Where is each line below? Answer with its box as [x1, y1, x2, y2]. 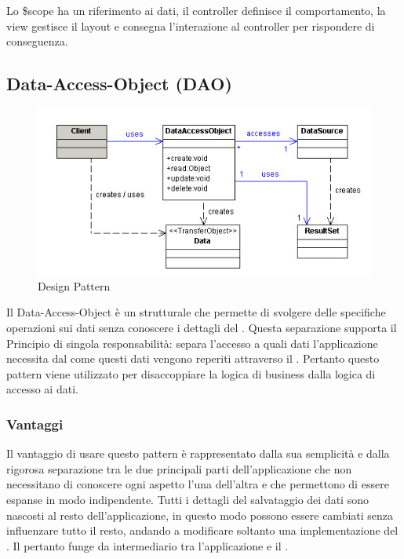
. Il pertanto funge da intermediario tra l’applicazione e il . [6, 537, 289, 554]
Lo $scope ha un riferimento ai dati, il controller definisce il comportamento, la [6, 2, 386, 18]
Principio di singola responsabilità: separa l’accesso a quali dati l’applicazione [6, 334, 378, 351]
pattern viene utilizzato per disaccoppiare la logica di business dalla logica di [6, 365, 376, 382]
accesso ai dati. [6, 381, 78, 397]
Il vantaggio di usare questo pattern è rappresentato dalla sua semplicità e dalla [6, 445, 390, 462]
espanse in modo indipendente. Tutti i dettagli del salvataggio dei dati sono [6, 491, 369, 507]
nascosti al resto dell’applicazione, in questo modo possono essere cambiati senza [6, 506, 394, 523]
